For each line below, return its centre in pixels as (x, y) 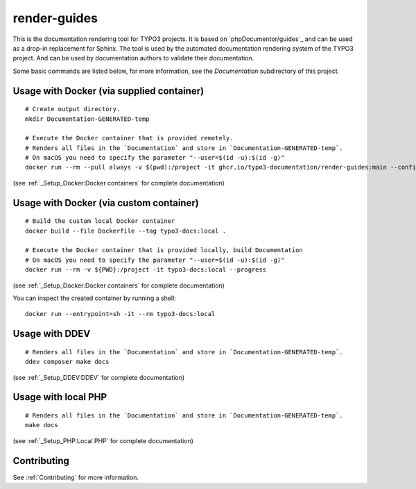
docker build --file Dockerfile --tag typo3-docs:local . (126, 231)
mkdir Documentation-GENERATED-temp (87, 119)
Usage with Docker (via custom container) (106, 202)
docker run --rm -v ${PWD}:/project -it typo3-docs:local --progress (146, 270)
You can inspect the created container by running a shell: (94, 298)
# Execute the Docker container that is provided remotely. (129, 138)
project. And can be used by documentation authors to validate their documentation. (133, 58)
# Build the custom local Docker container (100, 221)
